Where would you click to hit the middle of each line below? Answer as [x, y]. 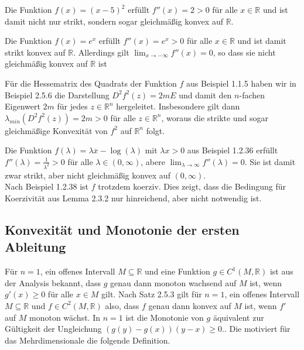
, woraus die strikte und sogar [215, 117]
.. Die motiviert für [256, 329]
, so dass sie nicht [244, 52]
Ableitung [35, 247]
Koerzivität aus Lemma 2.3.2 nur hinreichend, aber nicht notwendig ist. [133, 198]
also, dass [122, 305]
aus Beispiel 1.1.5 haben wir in [241, 83]
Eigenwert [23, 106]
